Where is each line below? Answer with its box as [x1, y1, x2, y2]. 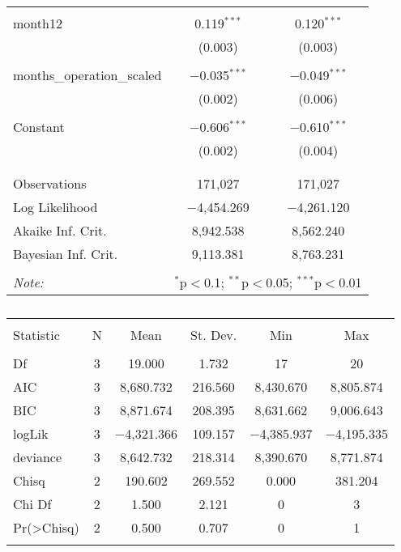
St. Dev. [190, 325, 237, 344]
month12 [13, 14, 62, 32]
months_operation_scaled [13, 66, 162, 84]
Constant [13, 117, 65, 136]
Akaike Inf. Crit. [13, 221, 107, 240]
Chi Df [13, 495, 52, 513]
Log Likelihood [13, 197, 98, 216]
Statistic [13, 325, 60, 344]
